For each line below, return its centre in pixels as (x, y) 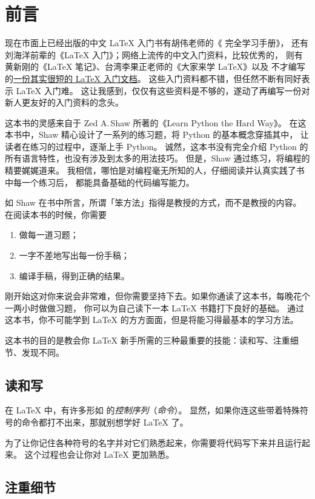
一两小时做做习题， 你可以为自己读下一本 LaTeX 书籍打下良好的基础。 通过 (155, 307)
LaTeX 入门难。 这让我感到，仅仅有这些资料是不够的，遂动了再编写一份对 (163, 90)
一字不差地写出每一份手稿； (74, 255)
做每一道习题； (49, 235)
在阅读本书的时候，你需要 (56, 214)
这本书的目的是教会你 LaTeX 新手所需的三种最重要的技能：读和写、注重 (148, 340)
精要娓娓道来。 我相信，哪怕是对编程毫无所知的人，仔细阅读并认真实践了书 (155, 170)
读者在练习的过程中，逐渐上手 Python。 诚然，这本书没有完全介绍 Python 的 (157, 146)
